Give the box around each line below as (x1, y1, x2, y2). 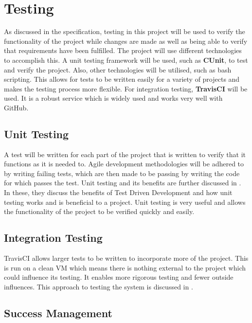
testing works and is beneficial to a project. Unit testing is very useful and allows (4, 197, 246, 207)
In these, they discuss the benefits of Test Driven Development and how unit (4, 187, 233, 197)
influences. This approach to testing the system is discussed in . (4, 281, 193, 291)
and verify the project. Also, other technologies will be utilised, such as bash (4, 64, 232, 74)
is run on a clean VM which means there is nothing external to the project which (4, 262, 246, 272)
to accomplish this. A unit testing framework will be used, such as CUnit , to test (4, 54, 248, 65)
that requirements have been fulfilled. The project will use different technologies (4, 45, 242, 55)
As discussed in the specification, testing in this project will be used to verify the (4, 26, 245, 36)
